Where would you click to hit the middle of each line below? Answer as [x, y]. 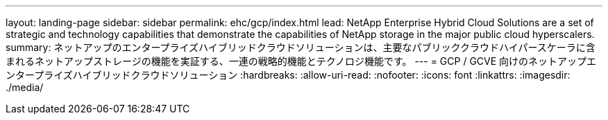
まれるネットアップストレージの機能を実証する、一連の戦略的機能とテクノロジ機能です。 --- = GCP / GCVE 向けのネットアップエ [301, 61]
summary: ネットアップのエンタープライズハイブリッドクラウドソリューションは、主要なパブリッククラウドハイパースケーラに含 [301, 47]
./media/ [25, 87]
